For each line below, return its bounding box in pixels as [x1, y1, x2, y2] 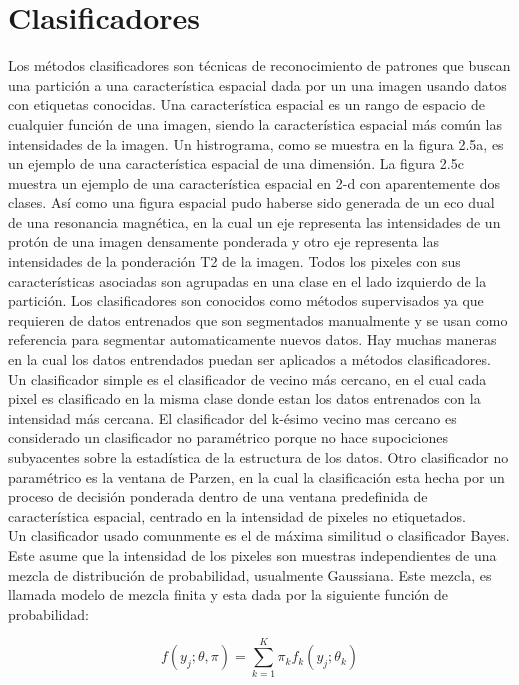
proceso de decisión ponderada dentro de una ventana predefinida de [8, 486, 428, 507]
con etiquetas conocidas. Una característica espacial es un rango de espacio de [8, 94, 485, 115]
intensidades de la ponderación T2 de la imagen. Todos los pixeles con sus [8, 251, 461, 272]
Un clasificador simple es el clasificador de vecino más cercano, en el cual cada [8, 368, 487, 389]
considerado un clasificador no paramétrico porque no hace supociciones [8, 427, 448, 448]
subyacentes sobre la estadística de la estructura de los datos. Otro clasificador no [8, 447, 509, 467]
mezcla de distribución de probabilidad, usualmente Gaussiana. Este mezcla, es [8, 564, 492, 585]
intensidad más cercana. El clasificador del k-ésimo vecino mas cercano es [8, 407, 457, 428]
